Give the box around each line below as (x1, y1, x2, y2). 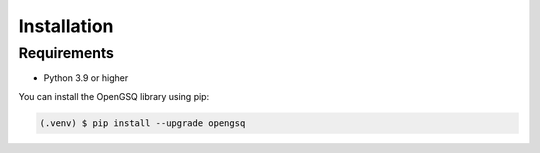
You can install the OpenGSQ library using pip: (18, 90, 210, 102)
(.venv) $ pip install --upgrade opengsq (39, 117, 246, 129)
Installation (18, 15, 114, 37)
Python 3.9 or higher (43, 72, 129, 84)
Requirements (18, 44, 115, 62)
